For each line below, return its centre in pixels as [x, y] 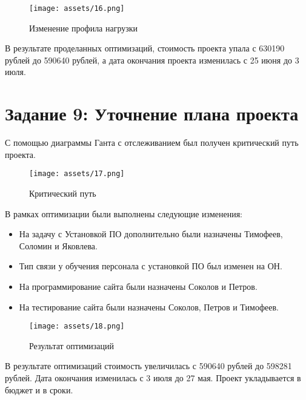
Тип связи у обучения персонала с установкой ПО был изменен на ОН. [151, 266]
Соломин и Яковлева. [58, 245]
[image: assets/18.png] [77, 326]
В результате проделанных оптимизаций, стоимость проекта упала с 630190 [145, 48]
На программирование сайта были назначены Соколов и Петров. [138, 286]
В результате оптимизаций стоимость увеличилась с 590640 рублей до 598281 [148, 366]
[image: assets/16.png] [77, 8]
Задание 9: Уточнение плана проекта [152, 113]
